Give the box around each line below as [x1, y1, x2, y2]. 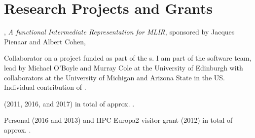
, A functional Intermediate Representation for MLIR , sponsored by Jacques [4, 27, 235, 37]
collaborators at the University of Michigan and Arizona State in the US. [4, 72, 225, 82]
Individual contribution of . [4, 82, 86, 92]
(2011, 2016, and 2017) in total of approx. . [4, 98, 135, 108]
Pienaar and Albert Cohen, [4, 36, 86, 46]
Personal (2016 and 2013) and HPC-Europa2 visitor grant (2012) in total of [4, 115, 233, 125]
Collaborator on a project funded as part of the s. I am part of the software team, [4, 53, 252, 63]
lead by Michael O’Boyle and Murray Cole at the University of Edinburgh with [4, 62, 243, 72]
